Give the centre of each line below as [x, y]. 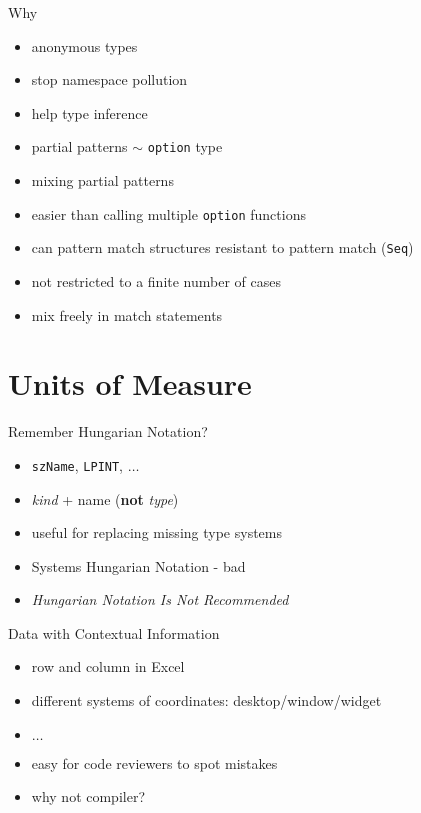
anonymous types [84, 45]
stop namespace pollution [109, 79]
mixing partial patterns [102, 180]
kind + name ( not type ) [105, 498]
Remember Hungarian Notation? [108, 431]
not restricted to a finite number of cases [156, 280]
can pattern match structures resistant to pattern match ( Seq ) [222, 247]
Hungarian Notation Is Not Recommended [160, 599]
